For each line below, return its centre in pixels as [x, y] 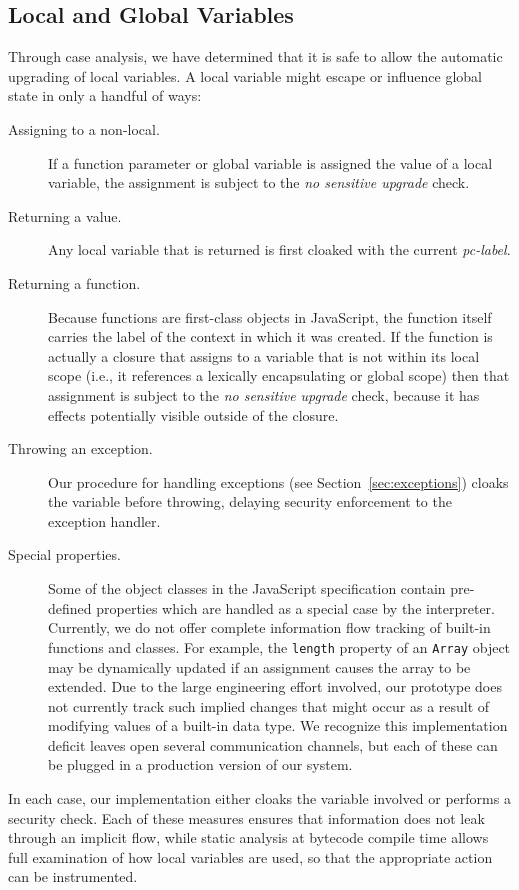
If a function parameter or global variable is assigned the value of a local [270, 162]
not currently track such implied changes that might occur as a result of [269, 705]
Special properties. [64, 554]
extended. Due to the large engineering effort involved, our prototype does [275, 686]
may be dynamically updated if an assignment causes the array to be [259, 666]
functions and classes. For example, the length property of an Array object [279, 646]
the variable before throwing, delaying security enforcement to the [250, 501]
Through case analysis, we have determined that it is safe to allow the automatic [255, 56]
